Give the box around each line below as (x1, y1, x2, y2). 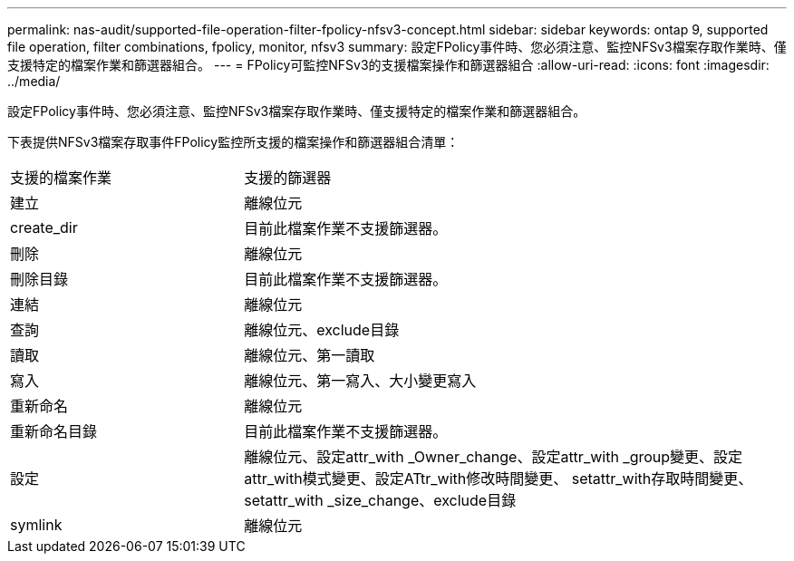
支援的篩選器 (244, 169, 332, 187)
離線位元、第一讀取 (244, 346, 375, 364)
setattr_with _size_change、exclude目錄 (244, 491, 517, 509)
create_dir (10, 218, 78, 237)
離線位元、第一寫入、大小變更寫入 (244, 372, 477, 390)
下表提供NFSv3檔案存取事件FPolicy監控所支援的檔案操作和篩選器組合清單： (7, 134, 460, 150)
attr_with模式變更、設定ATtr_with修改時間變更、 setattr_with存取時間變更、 (244, 469, 753, 488)
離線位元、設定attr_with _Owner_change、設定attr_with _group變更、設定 (244, 448, 743, 466)
